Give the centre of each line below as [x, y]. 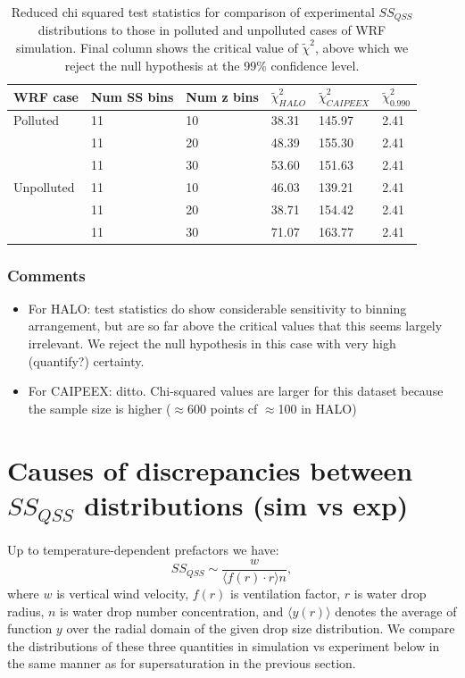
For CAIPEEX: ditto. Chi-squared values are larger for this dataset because [236, 391]
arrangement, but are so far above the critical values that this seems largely [235, 326]
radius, [26, 611]
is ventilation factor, [286, 594]
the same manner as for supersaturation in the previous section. [182, 663]
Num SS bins [132, 96]
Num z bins [222, 96]
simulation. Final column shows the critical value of [157, 48]
